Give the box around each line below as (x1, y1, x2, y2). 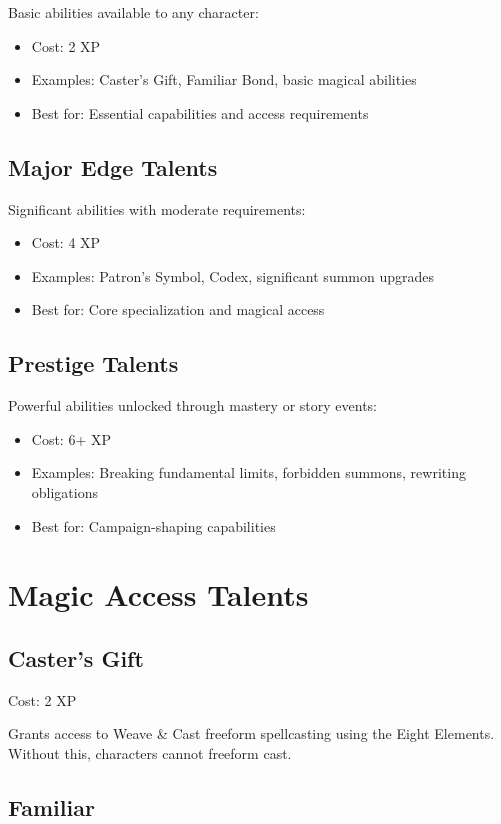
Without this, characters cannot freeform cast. (8, 742, 292, 763)
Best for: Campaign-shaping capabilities (31, 515, 276, 536)
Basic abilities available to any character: (8, 2, 259, 22)
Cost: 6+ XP (31, 428, 112, 449)
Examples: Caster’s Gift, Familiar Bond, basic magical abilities (31, 69, 417, 90)
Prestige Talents (8, 348, 179, 379)
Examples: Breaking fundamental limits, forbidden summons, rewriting (31, 462, 466, 483)
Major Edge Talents (8, 151, 218, 182)
